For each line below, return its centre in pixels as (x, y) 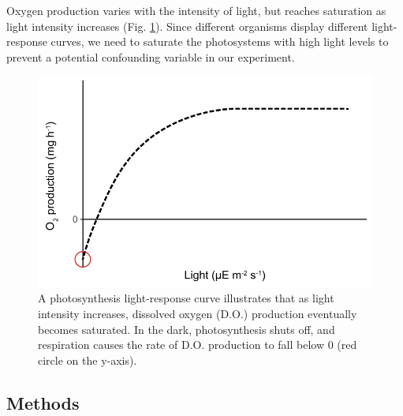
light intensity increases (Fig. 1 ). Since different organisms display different (187, 26)
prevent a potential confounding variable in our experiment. (151, 56)
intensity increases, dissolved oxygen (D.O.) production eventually (198, 313)
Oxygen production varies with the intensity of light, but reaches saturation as (196, 10)
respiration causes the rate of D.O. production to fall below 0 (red (198, 345)
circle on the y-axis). (88, 360)
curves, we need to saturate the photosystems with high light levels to (220, 41)
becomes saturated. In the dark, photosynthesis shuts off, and (187, 329)
